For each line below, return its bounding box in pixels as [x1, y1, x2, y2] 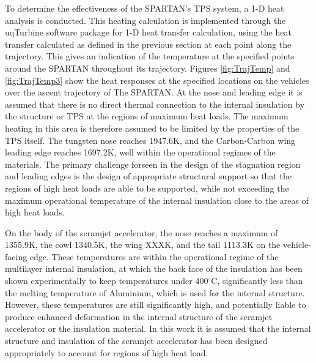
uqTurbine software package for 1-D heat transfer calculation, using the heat [5, 26, 292, 39]
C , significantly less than [211, 274, 303, 287]
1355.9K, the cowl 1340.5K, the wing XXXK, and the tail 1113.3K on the [5, 238, 281, 251]
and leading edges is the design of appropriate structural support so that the [5, 170, 292, 182]
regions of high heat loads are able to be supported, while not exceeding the [5, 181, 289, 194]
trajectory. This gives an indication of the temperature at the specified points [5, 50, 295, 62]
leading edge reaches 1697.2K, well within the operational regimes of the [5, 146, 276, 159]
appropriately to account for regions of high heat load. [5, 346, 208, 359]
